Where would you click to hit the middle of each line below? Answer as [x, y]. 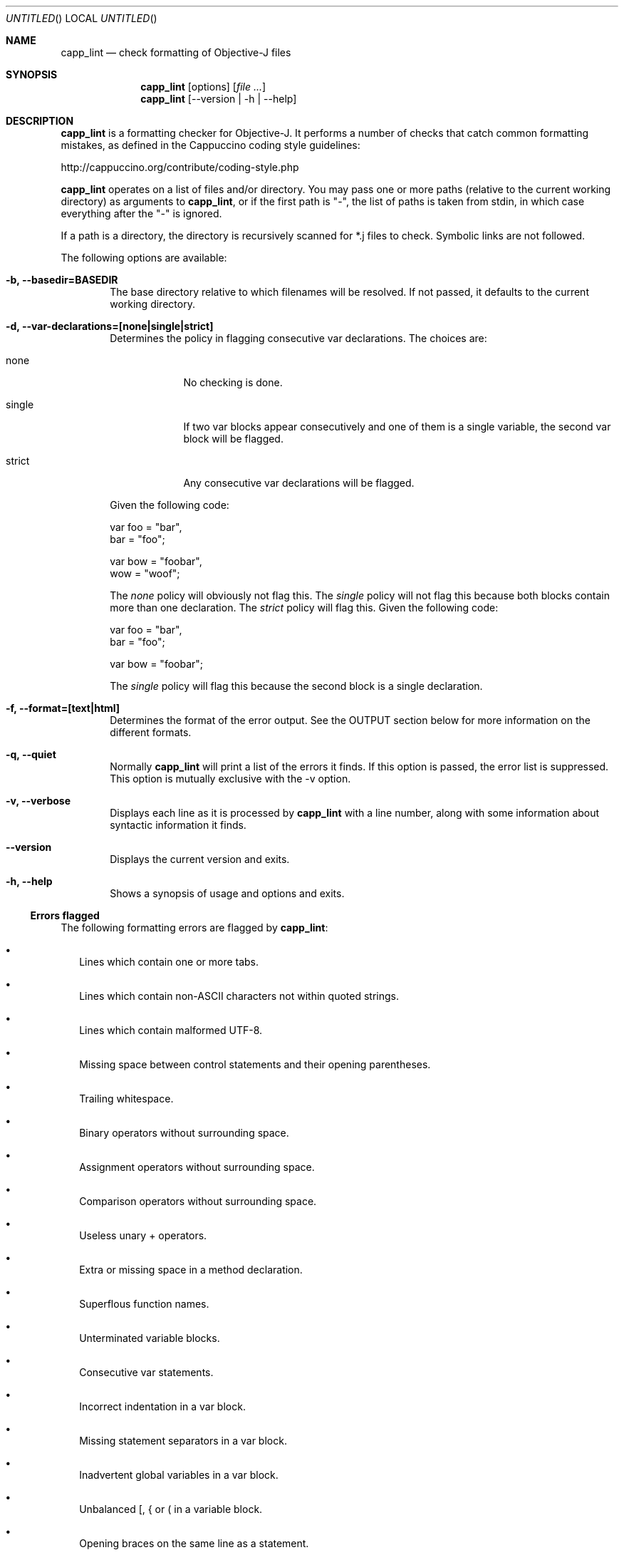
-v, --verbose [38, 801]
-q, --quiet [31, 754]
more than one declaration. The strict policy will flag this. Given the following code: [304, 608]
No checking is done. [233, 382]
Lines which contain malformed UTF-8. [171, 1030]
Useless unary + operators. [143, 1235]
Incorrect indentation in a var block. [162, 1406]
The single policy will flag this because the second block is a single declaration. [296, 686]
